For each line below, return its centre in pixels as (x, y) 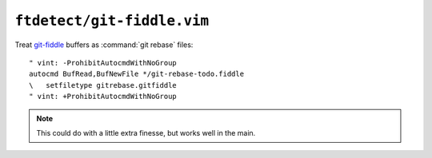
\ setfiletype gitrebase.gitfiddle (103, 85)
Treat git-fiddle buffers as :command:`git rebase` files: (104, 45)
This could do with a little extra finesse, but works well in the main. (146, 132)
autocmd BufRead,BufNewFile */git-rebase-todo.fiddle (136, 74)
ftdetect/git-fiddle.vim (112, 21)
